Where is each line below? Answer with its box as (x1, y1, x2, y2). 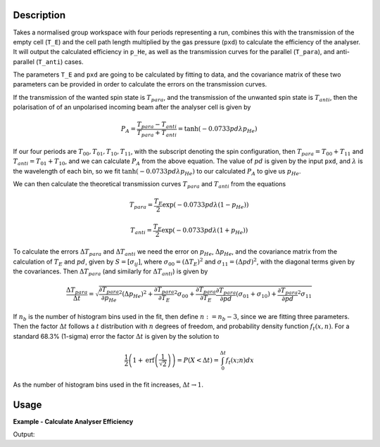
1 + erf (132, 356, 155, 364)
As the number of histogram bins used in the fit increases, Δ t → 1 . (13, 380, 204, 389)
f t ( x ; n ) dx (225, 356, 255, 365)
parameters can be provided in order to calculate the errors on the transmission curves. (13, 80, 267, 89)
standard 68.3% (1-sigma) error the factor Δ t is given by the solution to (13, 332, 220, 340)
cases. (64, 57, 84, 66)
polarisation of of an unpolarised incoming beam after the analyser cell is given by (13, 103, 251, 112)
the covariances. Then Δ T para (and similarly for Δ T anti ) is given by (13, 267, 208, 277)
